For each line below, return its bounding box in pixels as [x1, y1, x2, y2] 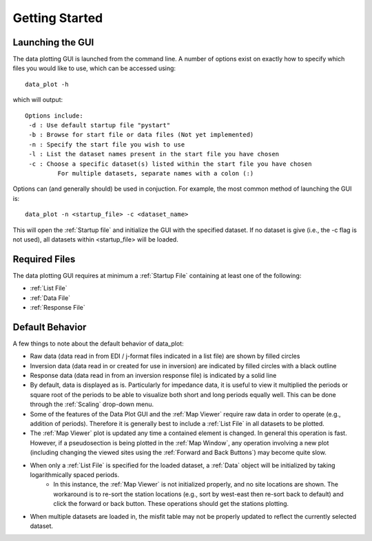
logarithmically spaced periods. [30, 470, 120, 478]
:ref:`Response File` [30, 304, 85, 311]
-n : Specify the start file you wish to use [28, 140, 185, 148]
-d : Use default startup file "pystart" [28, 121, 171, 129]
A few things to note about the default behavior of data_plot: [12, 339, 184, 348]
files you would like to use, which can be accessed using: [12, 64, 176, 72]
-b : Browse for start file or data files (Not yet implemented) [28, 131, 254, 139]
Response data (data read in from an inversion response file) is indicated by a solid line [30, 372, 277, 380]
